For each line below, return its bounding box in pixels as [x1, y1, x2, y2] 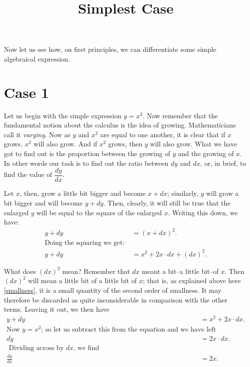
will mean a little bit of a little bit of [28, 275, 137, 286]
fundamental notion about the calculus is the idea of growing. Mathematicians [4, 120, 236, 130]
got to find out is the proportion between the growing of [4, 148, 170, 159]
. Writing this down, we [168, 207, 238, 217]
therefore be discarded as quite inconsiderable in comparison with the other [4, 294, 228, 304]
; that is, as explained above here [143, 275, 241, 286]
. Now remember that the [143, 110, 218, 120]
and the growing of [178, 148, 234, 159]
